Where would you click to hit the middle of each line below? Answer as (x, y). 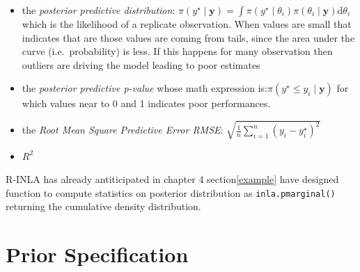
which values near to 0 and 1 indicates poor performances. (146, 103)
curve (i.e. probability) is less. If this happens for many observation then (177, 51)
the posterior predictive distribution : (99, 10)
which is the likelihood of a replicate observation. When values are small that (187, 24)
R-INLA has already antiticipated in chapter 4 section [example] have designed (172, 179)
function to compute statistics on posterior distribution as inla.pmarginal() (171, 192)
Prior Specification (97, 254)
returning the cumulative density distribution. (103, 206)
